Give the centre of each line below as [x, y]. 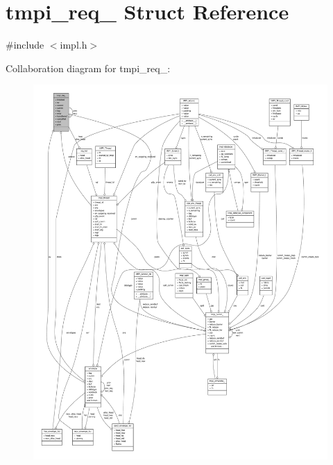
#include [25, 45]
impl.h [74, 45]
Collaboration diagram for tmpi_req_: [88, 68]
